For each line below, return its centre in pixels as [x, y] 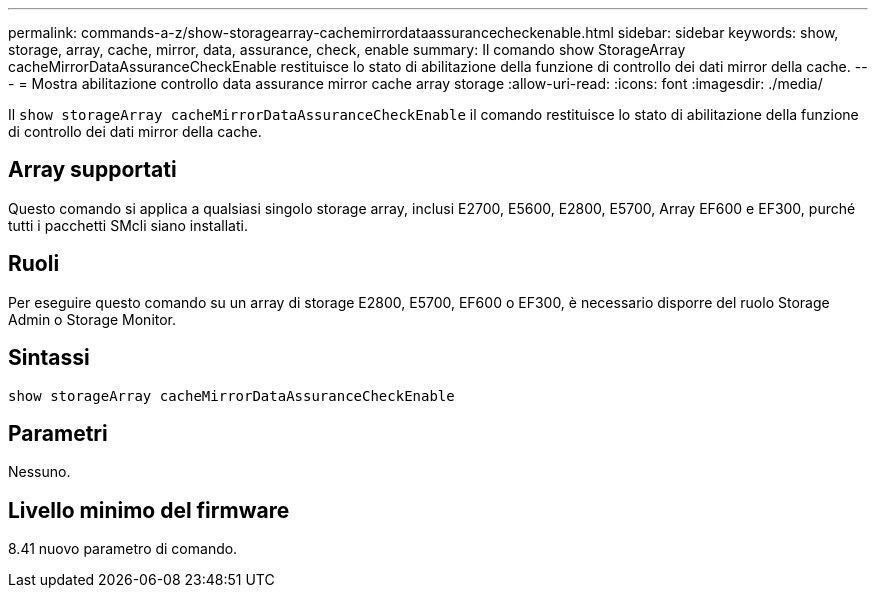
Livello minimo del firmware [149, 510]
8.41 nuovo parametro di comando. [123, 549]
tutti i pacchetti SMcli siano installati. [128, 225]
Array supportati [92, 170]
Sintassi [49, 358]
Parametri [58, 433]
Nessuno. [39, 472]
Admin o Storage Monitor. [92, 319]
